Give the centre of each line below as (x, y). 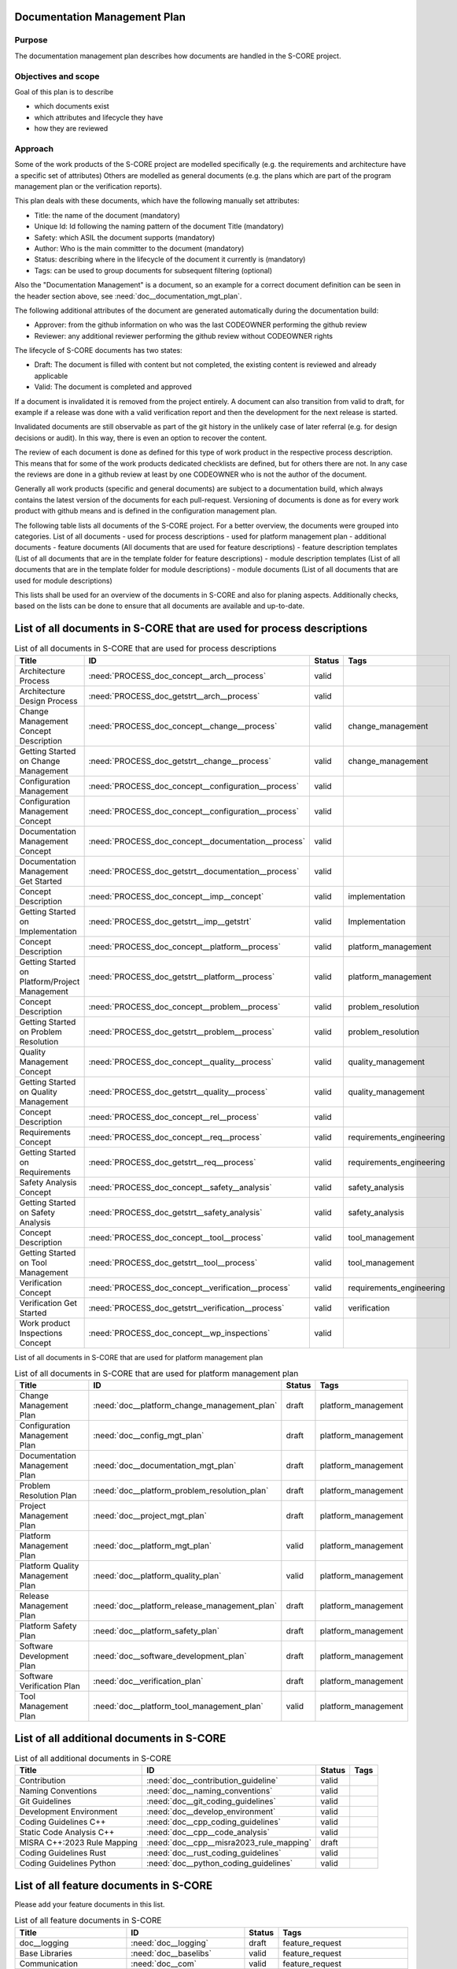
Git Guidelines (45, 1801)
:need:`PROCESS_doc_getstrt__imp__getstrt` (170, 921)
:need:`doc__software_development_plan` (170, 1656)
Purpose (31, 40)
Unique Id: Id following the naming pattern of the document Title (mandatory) (159, 226)
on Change (40, 761)
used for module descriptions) (64, 580)
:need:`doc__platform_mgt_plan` (153, 1546)
